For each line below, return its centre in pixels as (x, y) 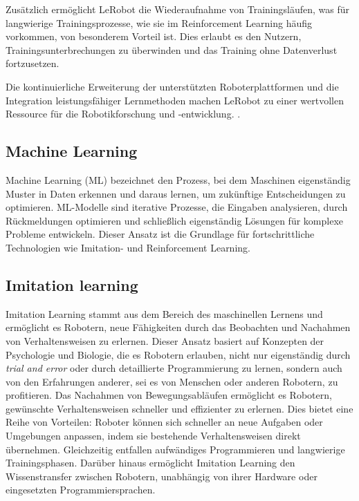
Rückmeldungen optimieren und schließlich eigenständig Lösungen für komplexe (174, 220)
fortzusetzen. (33, 63)
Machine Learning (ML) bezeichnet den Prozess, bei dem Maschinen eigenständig (178, 179)
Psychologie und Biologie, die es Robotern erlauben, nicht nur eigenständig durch (178, 354)
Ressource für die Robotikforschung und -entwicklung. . (123, 114)
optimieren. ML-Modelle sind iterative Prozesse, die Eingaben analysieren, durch (177, 207)
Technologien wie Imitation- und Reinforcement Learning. (128, 247)
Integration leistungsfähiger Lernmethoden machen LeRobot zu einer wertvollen (175, 100)
